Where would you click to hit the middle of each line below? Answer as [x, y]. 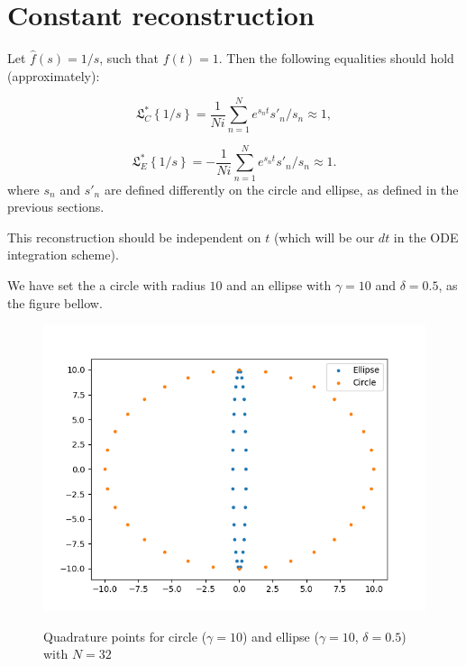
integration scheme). [63, 255]
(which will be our [324, 237]
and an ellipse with [279, 284]
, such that [129, 58]
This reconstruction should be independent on [134, 237]
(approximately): [54, 75]
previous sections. [56, 207]
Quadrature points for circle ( [125, 636]
